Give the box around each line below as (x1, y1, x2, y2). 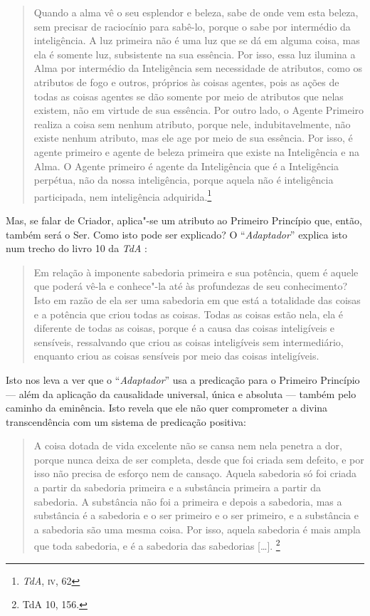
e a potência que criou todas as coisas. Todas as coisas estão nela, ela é (33, 306, 344, 321)
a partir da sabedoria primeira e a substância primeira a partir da (33, 480, 321, 495)
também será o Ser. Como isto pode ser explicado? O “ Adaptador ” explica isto (6, 226, 348, 241)
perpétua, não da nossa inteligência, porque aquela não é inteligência (33, 172, 334, 187)
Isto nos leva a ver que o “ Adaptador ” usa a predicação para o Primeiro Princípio (6, 372, 360, 387)
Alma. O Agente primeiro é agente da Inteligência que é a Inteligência (33, 158, 339, 173)
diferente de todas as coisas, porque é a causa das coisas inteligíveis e (33, 320, 335, 335)
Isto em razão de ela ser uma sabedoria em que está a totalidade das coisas (33, 292, 361, 307)
